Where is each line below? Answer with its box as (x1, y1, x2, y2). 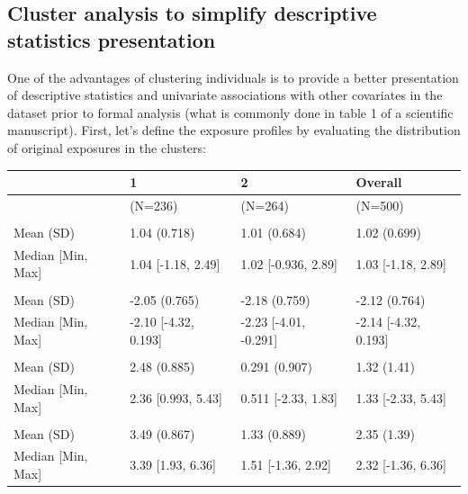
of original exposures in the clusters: (7, 138, 206, 157)
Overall (355, 173, 402, 192)
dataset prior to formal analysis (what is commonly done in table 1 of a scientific (7, 103, 454, 121)
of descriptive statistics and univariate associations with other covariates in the (7, 85, 443, 104)
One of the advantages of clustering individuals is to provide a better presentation (7, 67, 459, 86)
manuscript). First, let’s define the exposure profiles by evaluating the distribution (7, 121, 461, 139)
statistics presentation (7, 25, 216, 53)
